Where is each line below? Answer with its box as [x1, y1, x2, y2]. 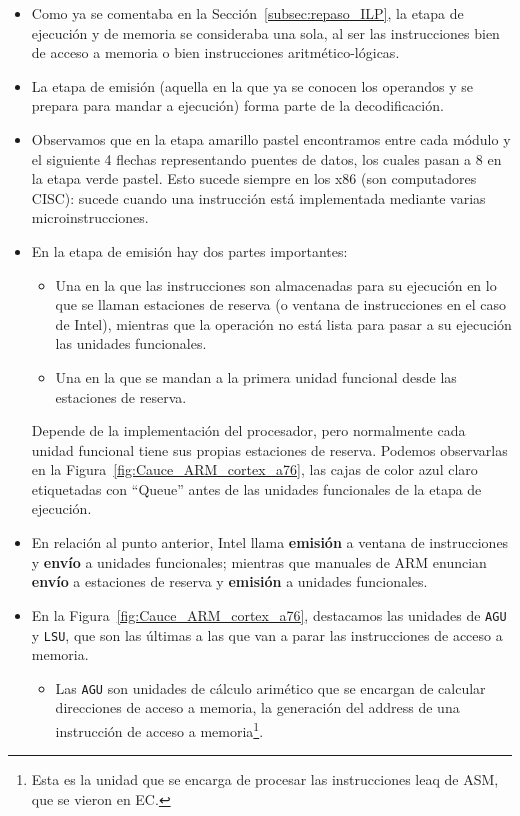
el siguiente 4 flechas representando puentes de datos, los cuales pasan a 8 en [31, 148, 502, 169]
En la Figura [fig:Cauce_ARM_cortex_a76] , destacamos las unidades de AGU [31, 604, 507, 625]
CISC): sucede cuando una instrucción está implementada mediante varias [31, 187, 486, 208]
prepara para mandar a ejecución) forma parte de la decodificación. [31, 95, 444, 116]
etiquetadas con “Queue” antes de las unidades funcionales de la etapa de [31, 478, 482, 499]
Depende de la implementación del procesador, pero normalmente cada [31, 420, 466, 441]
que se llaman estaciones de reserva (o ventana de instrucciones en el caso [55, 294, 507, 315]
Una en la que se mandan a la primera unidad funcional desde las [55, 366, 457, 387]
